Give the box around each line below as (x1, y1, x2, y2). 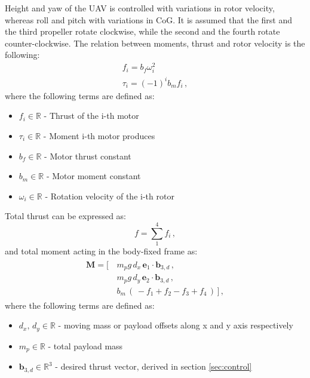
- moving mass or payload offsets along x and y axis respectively (58, 319, 293, 331)
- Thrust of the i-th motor (44, 109, 139, 122)
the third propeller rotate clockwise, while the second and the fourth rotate (5, 25, 280, 38)
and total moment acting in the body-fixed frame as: (5, 245, 198, 257)
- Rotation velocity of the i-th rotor (45, 189, 174, 202)
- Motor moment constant (46, 170, 141, 182)
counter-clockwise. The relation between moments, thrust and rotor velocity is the (5, 36, 305, 49)
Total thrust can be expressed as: (5, 210, 126, 222)
